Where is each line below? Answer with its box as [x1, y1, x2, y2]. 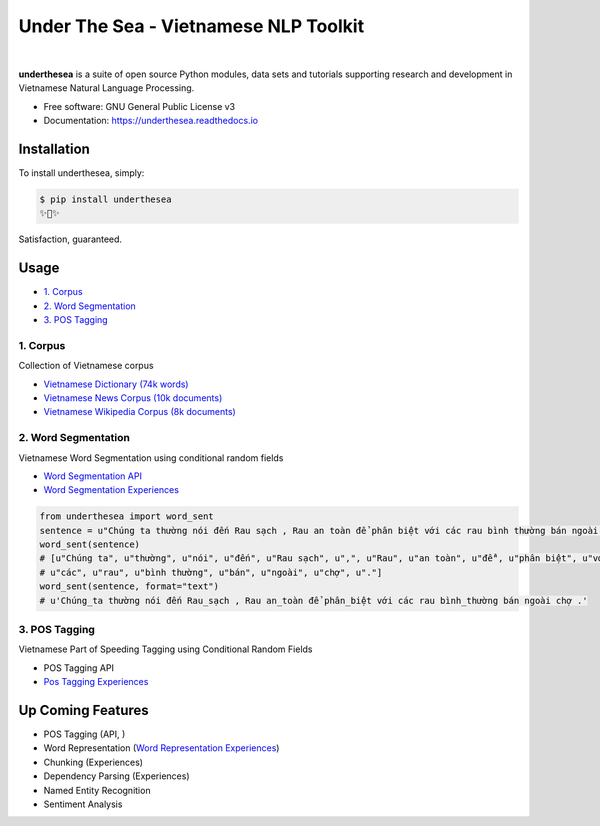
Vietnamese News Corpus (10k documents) [43, 391, 223, 404]
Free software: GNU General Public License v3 [43, 100, 236, 112]
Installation [18, 140, 90, 157]
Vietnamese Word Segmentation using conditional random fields [18, 451, 284, 464]
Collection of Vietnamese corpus [18, 360, 154, 372]
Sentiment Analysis [43, 798, 123, 810]
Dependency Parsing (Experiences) [43, 770, 190, 782]
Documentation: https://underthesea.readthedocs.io [43, 115, 259, 127]
